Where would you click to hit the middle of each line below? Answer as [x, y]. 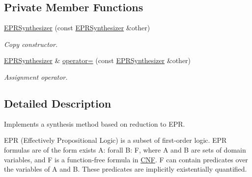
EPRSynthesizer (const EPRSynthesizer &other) [77, 28]
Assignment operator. [36, 77]
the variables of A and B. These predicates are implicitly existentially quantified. [126, 169]
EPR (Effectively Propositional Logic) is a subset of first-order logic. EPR [115, 140]
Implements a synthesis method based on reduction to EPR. [95, 123]
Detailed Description [58, 103]
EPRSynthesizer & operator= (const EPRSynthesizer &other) [98, 60]
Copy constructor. [31, 44]
